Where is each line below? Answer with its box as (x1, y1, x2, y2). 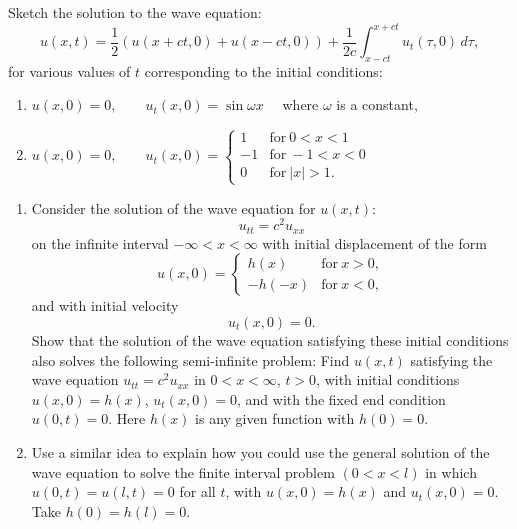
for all (179, 481, 216, 502)
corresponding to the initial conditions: (144, 60, 383, 81)
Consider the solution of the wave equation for (31, 197, 316, 218)
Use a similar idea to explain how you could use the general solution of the (31, 441, 490, 462)
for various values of (8, 60, 131, 81)
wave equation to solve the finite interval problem (31, 461, 335, 482)
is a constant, (336, 94, 418, 115)
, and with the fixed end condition (237, 388, 446, 409)
